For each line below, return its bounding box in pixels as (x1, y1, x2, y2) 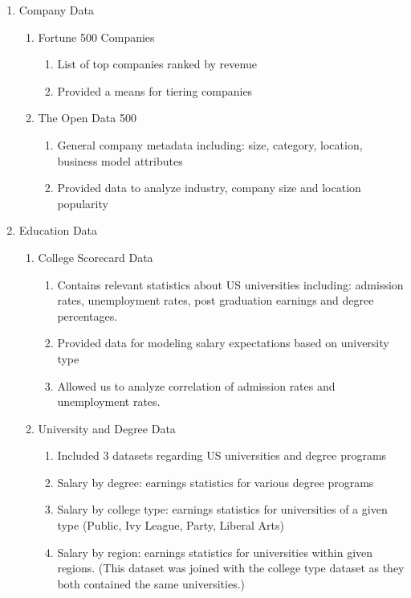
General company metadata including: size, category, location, (57, 136, 363, 153)
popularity (57, 195, 108, 211)
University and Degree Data (38, 420, 176, 436)
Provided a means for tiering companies (57, 82, 253, 99)
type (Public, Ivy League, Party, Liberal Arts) (57, 517, 284, 534)
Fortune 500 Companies (38, 28, 155, 45)
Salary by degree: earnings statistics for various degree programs (57, 473, 374, 490)
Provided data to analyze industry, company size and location (57, 179, 361, 196)
